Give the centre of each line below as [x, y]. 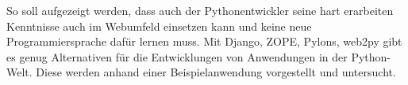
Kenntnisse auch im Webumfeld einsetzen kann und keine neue [159, 26]
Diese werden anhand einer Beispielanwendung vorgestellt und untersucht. [216, 72]
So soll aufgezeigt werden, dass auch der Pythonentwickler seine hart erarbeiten [200, 10]
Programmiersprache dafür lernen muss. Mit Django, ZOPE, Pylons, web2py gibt [204, 41]
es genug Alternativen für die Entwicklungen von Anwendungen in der [177, 56]
